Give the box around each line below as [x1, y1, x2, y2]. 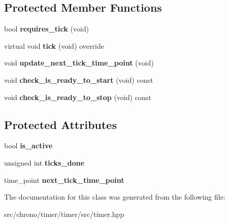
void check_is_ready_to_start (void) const [4, 74, 153, 85]
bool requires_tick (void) [4, 23, 89, 34]
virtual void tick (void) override [4, 40, 104, 51]
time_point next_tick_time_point [4, 174, 124, 185]
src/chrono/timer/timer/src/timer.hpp [4, 208, 124, 219]
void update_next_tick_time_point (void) [4, 57, 154, 68]
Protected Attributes [4, 116, 117, 132]
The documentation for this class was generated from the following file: [4, 192, 225, 202]
